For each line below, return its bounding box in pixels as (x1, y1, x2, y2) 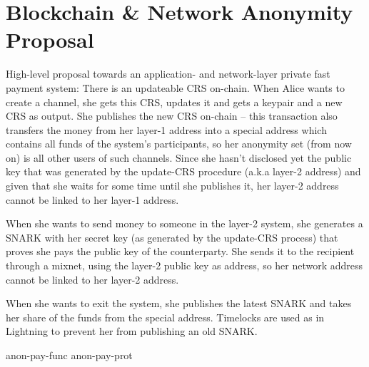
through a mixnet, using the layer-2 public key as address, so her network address (6, 258, 363, 273)
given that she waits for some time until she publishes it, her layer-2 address (6, 178, 339, 193)
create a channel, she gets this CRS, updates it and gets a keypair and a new (6, 94, 343, 109)
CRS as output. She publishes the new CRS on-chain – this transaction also (6, 108, 338, 123)
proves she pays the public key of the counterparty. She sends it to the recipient (6, 244, 355, 259)
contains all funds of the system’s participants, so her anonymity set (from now (6, 136, 352, 151)
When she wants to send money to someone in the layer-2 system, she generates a (6, 216, 363, 231)
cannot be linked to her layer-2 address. (6, 272, 179, 286)
